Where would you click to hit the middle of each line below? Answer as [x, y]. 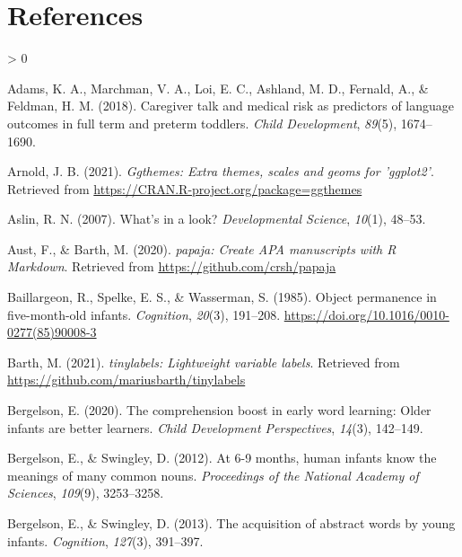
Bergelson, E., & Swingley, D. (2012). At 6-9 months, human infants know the [222, 458]
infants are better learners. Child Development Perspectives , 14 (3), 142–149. [215, 427]
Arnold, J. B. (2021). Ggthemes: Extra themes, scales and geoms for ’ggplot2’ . [221, 171]
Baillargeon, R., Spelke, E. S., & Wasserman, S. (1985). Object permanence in [222, 297]
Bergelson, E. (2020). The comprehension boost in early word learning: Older [219, 410]
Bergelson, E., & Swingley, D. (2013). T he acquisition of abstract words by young [231, 523]
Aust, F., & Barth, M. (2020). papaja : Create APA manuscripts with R [202, 248]
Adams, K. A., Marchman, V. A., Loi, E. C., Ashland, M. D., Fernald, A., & [218, 88]
